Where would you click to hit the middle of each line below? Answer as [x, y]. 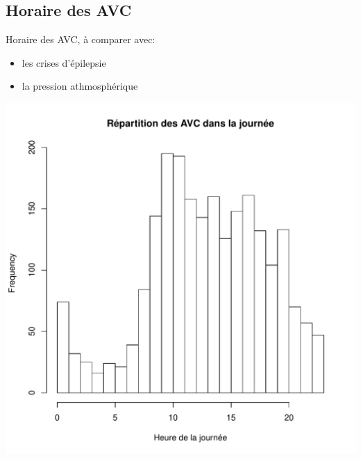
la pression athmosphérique [80, 86]
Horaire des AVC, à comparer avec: [81, 39]
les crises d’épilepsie [64, 62]
